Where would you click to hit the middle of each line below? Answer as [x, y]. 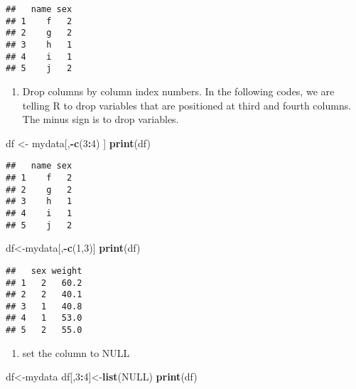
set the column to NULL [76, 352]
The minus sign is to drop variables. [101, 119]
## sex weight [44, 271]
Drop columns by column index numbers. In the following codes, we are [178, 91]
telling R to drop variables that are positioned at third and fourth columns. [187, 105]
